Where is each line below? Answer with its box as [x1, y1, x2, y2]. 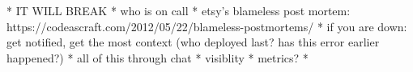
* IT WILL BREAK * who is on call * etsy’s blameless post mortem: [6, 2, 351, 18]
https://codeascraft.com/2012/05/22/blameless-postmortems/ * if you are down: [6, 18, 407, 34]
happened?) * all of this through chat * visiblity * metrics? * [6, 49, 309, 66]
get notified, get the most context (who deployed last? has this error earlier [6, 34, 380, 50]
